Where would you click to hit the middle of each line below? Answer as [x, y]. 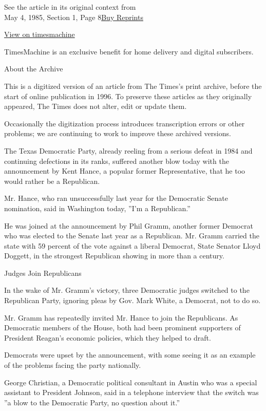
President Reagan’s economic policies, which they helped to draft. [108, 337]
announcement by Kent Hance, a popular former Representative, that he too [125, 171]
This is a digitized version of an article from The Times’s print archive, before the [133, 86]
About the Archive [34, 69]
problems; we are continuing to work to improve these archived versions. [118, 133]
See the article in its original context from [70, 7]
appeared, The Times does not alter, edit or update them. [96, 106]
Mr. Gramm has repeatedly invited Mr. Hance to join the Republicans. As [121, 317]
